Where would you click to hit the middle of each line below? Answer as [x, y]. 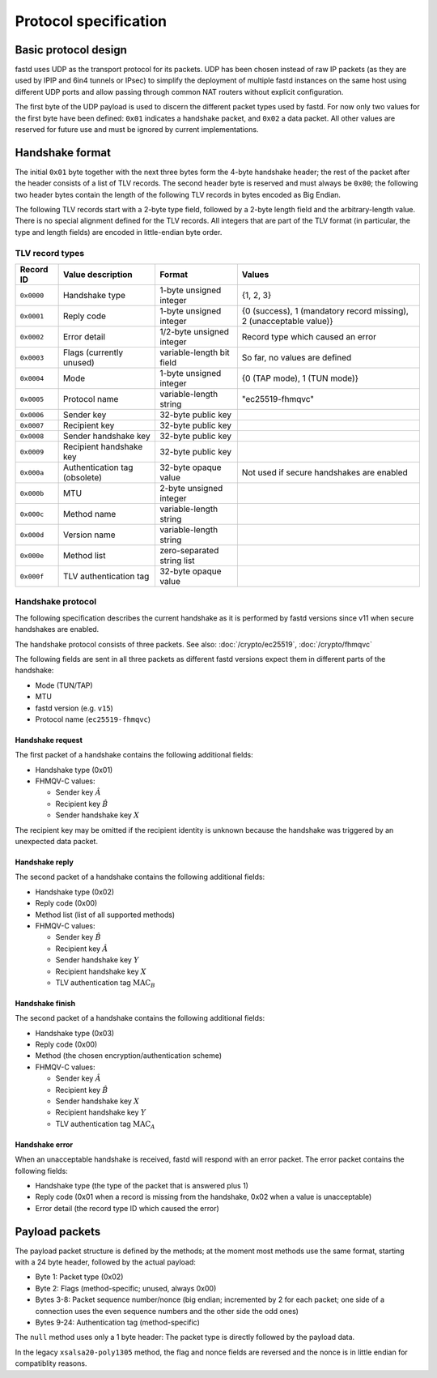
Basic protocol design [71, 50]
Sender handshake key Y [97, 960]
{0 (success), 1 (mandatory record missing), [325, 311]
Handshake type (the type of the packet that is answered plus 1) [142, 1186]
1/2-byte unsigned [194, 332]
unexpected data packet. [57, 842]
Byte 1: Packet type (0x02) [79, 1277]
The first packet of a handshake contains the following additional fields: [134, 755]
